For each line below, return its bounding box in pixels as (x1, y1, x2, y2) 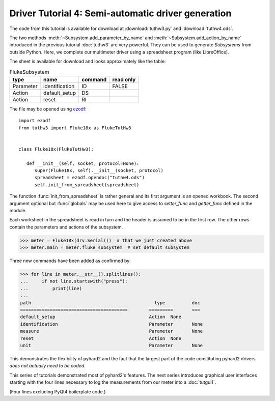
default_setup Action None (20, 314, 182, 320)
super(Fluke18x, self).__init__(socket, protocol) (34, 168, 164, 173)
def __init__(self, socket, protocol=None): (26, 160, 140, 166)
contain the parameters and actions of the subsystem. (9, 224, 123, 230)
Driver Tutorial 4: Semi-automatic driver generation (9, 8, 232, 19)
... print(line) (20, 285, 82, 291)
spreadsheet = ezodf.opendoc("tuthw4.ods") (34, 175, 145, 181)
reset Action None (20, 335, 182, 341)
